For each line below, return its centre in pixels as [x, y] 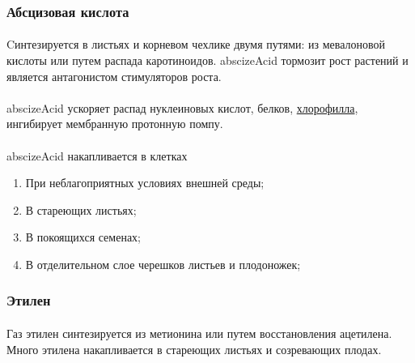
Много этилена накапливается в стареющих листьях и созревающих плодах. [194, 349]
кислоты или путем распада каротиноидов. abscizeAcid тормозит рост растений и [207, 60]
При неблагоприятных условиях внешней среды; [145, 183]
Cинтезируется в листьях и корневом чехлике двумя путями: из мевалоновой [196, 44]
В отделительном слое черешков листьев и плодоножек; [163, 264]
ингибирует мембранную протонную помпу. [115, 124]
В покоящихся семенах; [83, 237]
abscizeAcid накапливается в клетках [97, 155]
